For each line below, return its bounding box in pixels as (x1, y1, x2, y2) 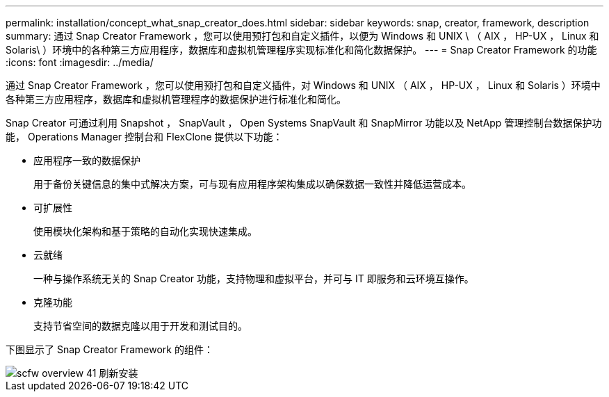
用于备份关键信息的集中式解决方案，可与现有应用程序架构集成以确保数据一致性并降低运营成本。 (33, 178, 471, 190)
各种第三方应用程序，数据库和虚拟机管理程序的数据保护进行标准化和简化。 (6, 93, 346, 105)
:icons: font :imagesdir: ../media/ (6, 56, 154, 68)
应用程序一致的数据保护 (33, 154, 140, 166)
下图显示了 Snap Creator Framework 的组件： (6, 343, 213, 355)
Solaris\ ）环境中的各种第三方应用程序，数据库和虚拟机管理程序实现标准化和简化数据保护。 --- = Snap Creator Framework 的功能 (6, 44, 597, 56)
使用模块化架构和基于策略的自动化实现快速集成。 (33, 225, 257, 237)
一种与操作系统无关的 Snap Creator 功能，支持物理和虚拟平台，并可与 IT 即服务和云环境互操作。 (33, 273, 474, 284)
